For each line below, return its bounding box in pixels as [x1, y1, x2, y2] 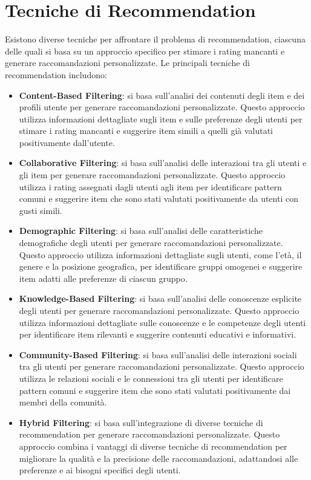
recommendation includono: [5, 68, 107, 81]
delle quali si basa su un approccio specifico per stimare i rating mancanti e [5, 44, 285, 57]
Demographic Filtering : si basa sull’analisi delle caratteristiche [19, 224, 263, 237]
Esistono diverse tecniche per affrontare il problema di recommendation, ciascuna [5, 33, 306, 45]
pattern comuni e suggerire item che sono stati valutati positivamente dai [19, 384, 291, 396]
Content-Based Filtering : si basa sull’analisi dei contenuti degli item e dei [19, 88, 305, 101]
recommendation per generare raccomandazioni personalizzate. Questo [19, 428, 280, 441]
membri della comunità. [19, 396, 107, 408]
